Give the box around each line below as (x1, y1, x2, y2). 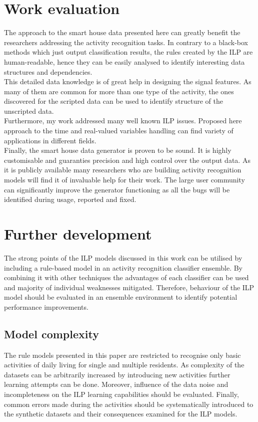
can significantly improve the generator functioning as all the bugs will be (4, 184, 230, 194)
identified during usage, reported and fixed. (4, 194, 136, 204)
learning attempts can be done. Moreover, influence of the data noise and (4, 379, 228, 389)
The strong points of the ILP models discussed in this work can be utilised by (4, 252, 242, 263)
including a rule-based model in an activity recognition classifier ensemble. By (4, 262, 243, 273)
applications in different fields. (4, 135, 96, 145)
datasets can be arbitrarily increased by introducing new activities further (4, 369, 230, 379)
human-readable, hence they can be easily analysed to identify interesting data (4, 56, 245, 67)
